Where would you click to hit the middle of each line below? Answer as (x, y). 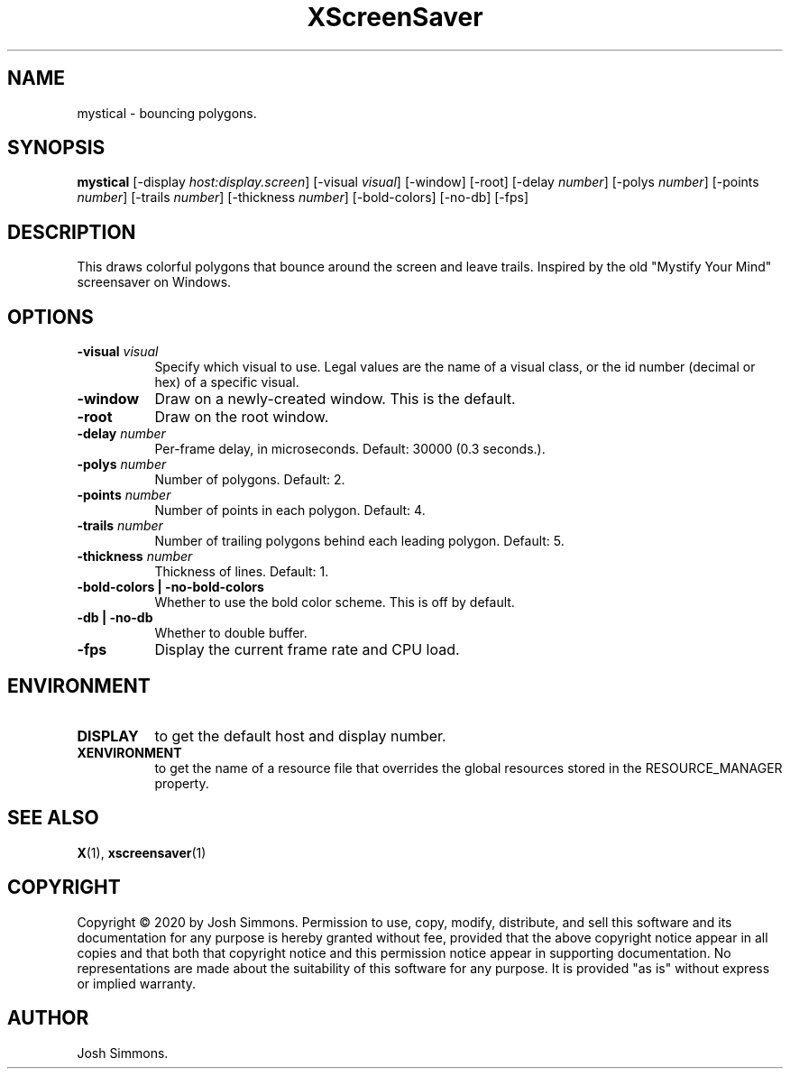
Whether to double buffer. (231, 633)
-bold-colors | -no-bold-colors (170, 587)
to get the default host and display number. (300, 736)
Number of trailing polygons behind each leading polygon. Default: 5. (359, 541)
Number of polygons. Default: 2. (250, 480)
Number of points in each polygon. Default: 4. (290, 510)
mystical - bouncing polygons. (167, 113)
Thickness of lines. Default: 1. (242, 572)
